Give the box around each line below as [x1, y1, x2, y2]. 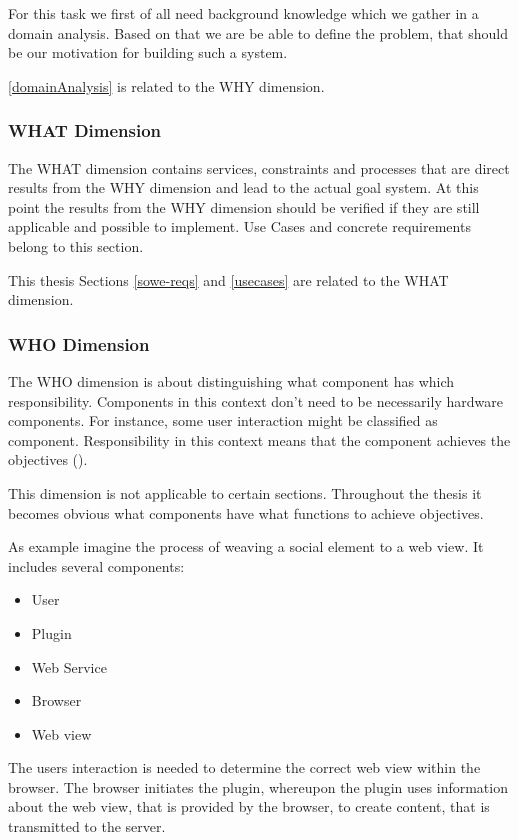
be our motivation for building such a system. [8, 42, 288, 63]
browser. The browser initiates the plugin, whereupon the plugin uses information [8, 776, 508, 797]
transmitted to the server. [8, 816, 166, 837]
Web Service [31, 656, 107, 677]
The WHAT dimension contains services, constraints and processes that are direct [8, 157, 510, 178]
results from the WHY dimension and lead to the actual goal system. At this [8, 177, 479, 198]
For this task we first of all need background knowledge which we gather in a [8, 3, 479, 23]
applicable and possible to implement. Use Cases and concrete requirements [8, 216, 471, 237]
